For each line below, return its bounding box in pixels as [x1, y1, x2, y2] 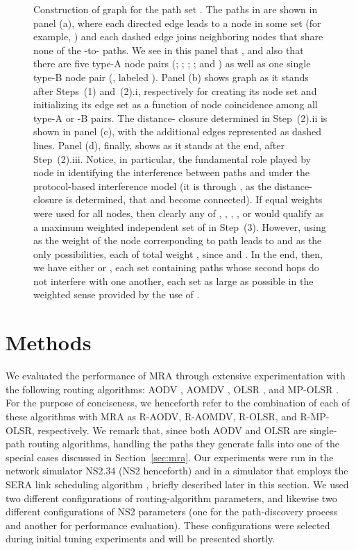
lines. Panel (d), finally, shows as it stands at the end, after [33, 137, 285, 152]
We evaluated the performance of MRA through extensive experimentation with [6, 368, 346, 383]
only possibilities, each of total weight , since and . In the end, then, [33, 246, 323, 261]
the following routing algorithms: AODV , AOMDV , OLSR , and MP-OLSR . [6, 381, 339, 396]
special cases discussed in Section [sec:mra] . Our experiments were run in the [6, 449, 334, 464]
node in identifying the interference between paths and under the [33, 165, 310, 180]
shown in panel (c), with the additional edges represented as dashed [33, 124, 322, 139]
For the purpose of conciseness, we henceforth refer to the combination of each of [6, 395, 350, 410]
